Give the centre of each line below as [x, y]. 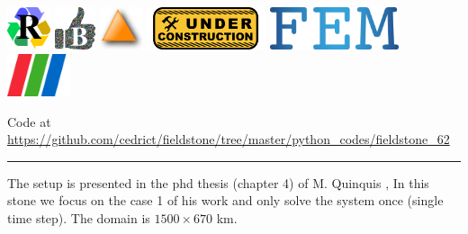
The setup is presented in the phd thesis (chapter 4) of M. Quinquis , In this [218, 182]
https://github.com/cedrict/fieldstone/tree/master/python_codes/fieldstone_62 [229, 139]
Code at [29, 121]
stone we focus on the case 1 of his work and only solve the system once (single [225, 200]
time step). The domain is [79, 218]
